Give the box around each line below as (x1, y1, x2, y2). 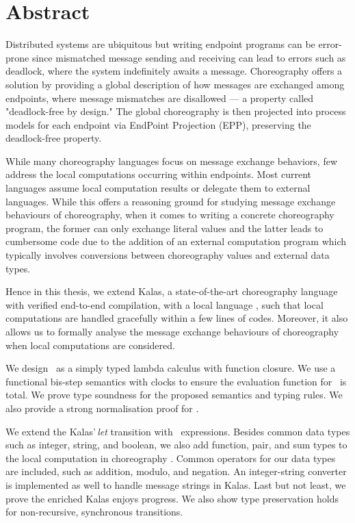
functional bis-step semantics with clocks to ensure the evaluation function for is (5, 374, 347, 388)
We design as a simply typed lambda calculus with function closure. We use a (5, 361, 336, 375)
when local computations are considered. (5, 337, 175, 352)
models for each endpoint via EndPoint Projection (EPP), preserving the (5, 117, 311, 131)
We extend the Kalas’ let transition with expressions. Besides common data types (5, 424, 350, 438)
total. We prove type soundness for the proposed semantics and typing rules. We (5, 387, 343, 402)
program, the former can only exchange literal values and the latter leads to (5, 220, 324, 235)
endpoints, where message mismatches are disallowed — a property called (5, 90, 314, 105)
